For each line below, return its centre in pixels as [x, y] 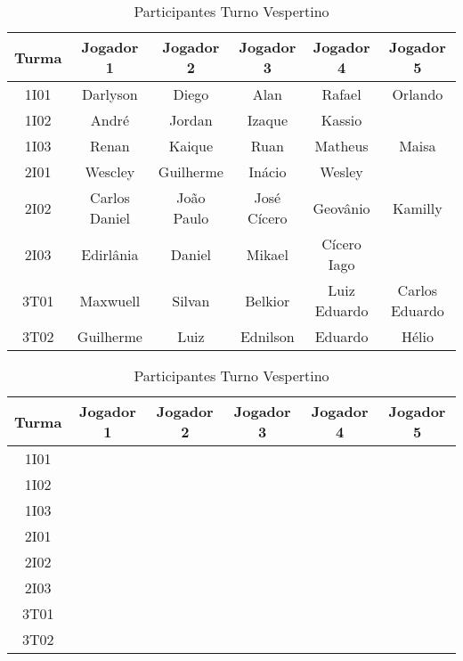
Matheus [341, 146]
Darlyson [110, 94]
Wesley [341, 171]
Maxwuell [110, 300]
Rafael [341, 94]
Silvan [191, 300]
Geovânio [341, 208]
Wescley [110, 171]
